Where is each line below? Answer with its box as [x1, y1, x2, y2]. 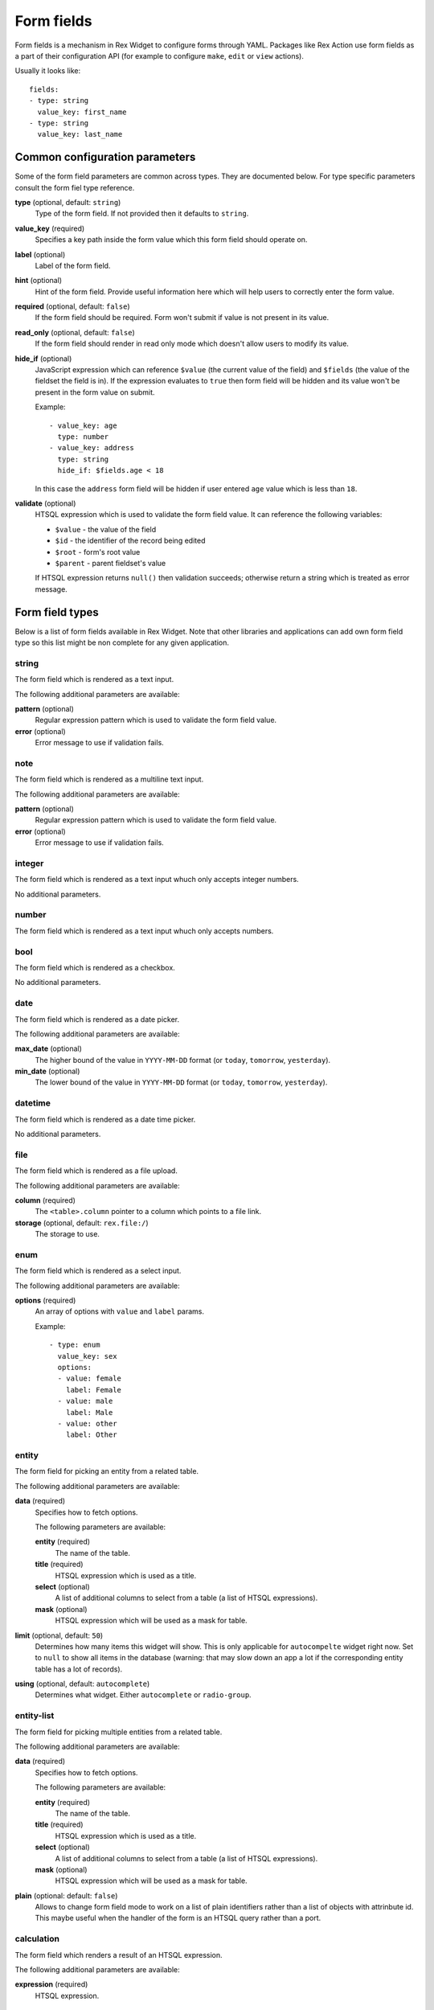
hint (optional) [14, 276, 63, 285]
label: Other [65, 1430, 117, 1439]
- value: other [57, 1419, 117, 1428]
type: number [57, 433, 109, 441]
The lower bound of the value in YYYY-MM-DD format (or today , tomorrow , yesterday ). [35, 1077, 328, 1087]
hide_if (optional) [14, 354, 72, 363]
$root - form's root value [55, 547, 141, 556]
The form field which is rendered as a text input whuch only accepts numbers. [14, 925, 274, 936]
